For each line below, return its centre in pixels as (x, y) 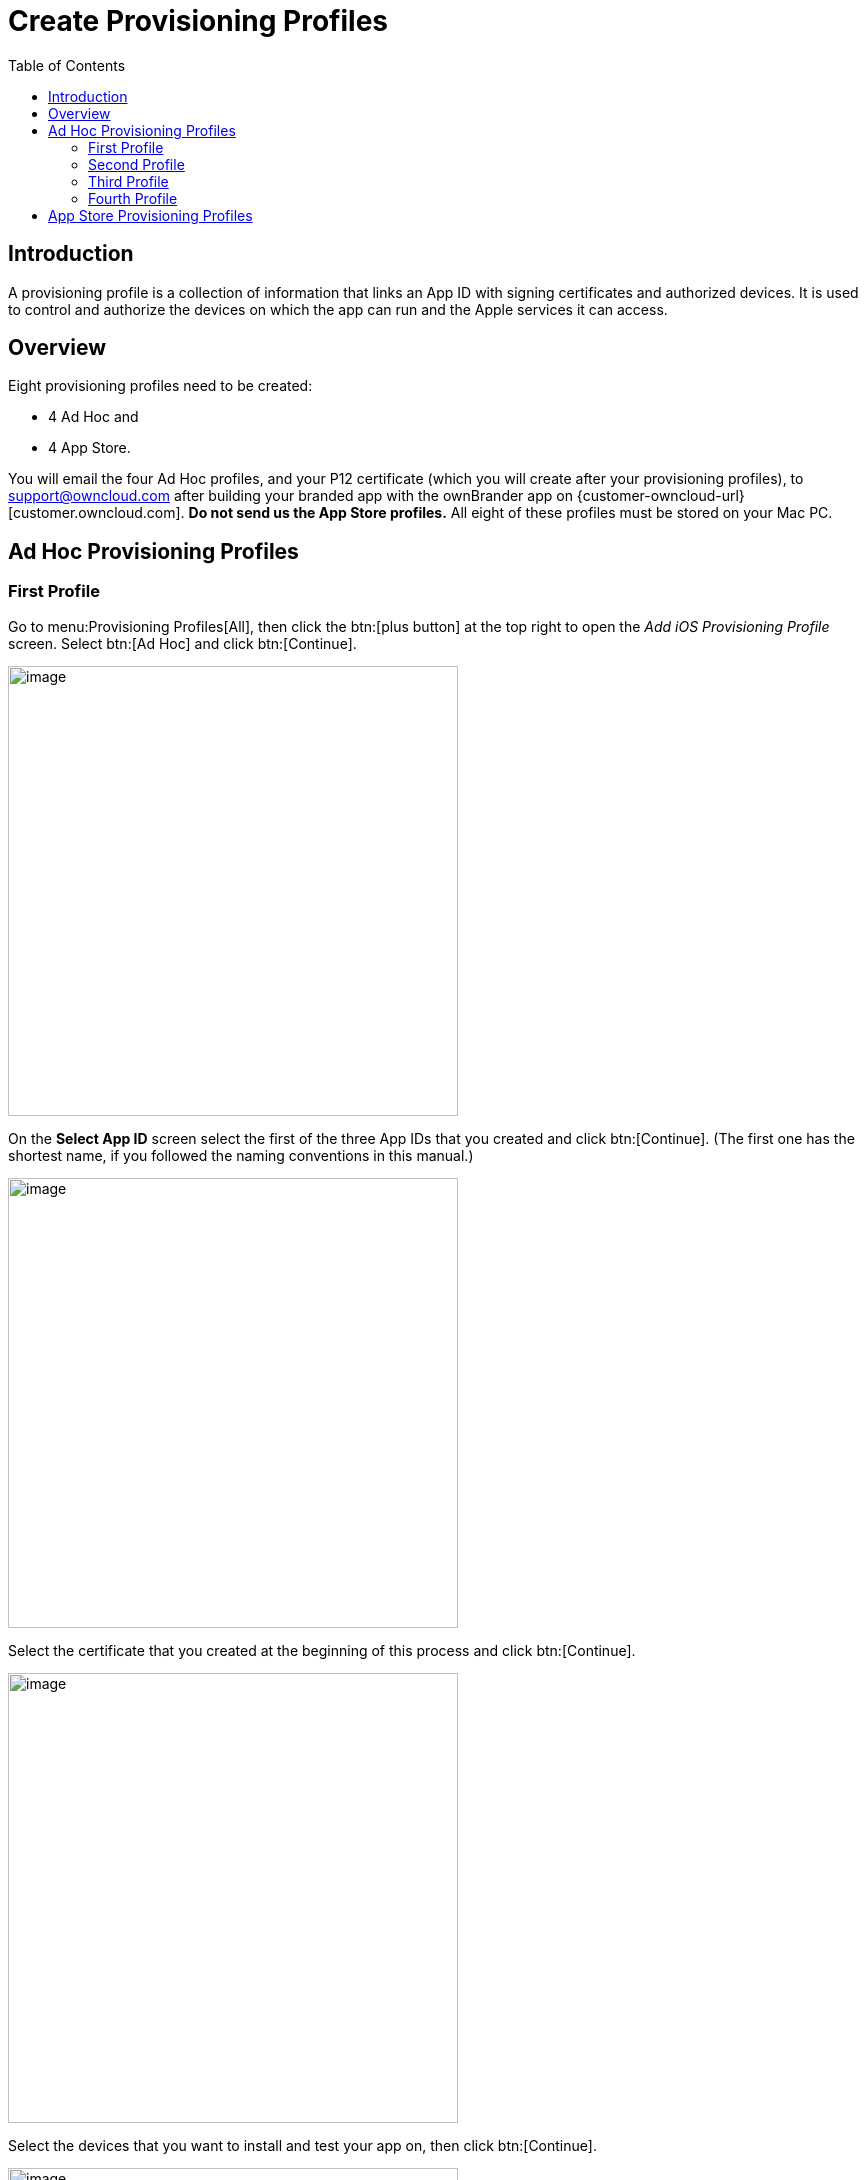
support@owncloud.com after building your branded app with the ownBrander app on (290, 496)
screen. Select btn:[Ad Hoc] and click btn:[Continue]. (182, 643)
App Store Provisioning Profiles (150, 215)
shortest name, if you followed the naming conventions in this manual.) (241, 1155)
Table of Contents (67, 65)
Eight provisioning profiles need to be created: (160, 386)
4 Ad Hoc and (93, 417)
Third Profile (128, 181)
